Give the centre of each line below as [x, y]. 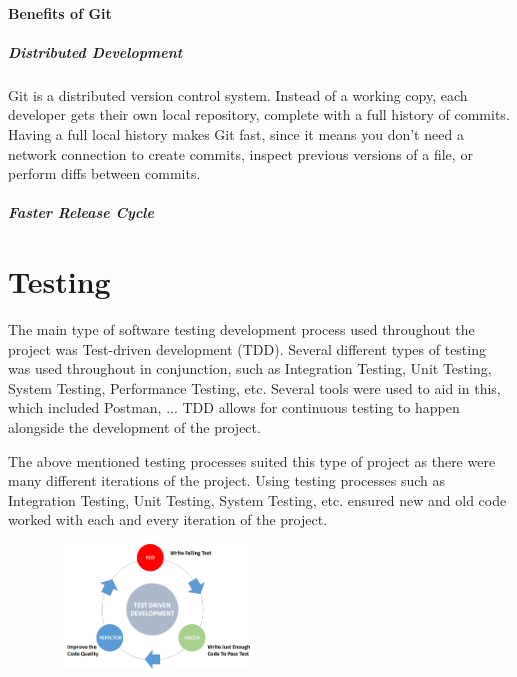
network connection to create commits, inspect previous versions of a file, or [240, 153]
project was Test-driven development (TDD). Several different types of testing [247, 348]
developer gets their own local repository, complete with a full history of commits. [259, 114]
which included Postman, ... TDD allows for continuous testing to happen [234, 407]
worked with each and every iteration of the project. [168, 519]
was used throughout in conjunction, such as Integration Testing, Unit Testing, [250, 368]
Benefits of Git [60, 12]
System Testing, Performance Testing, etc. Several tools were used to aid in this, [254, 387]
